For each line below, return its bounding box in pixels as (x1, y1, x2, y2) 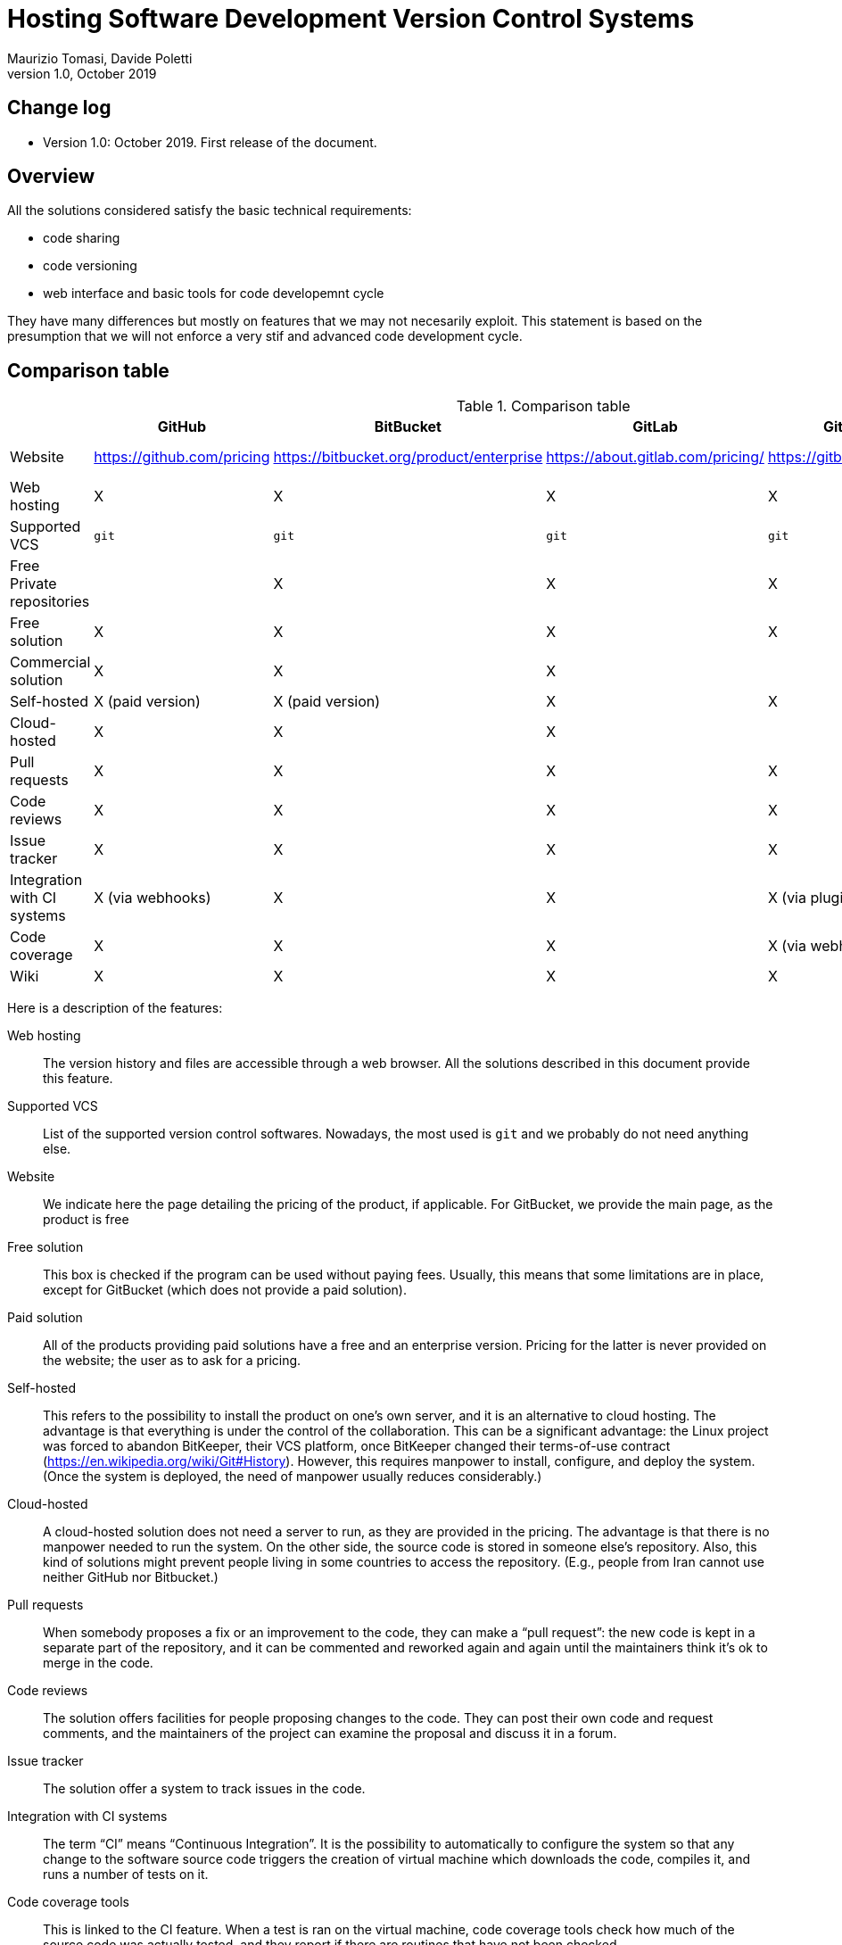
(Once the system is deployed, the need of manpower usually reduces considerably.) (43, 1469, 542, 1485)
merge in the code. (43, 1655, 153, 1671)
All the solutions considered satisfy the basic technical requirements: (7, 203, 412, 219)
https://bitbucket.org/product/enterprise (273, 448, 543, 467)
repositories (10, 592, 90, 611)
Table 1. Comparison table (456, 397, 631, 416)
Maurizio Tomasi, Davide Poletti (7, 50, 193, 66)
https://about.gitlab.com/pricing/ (546, 448, 764, 467)
